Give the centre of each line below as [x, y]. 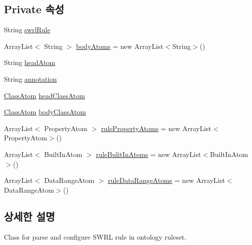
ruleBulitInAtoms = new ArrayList [148, 154]
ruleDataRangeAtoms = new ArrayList [167, 180]
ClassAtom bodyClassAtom [45, 112]
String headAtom [30, 62]
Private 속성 [34, 9]
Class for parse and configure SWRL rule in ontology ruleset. [95, 236]
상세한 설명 [30, 216]
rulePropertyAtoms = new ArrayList [156, 128]
